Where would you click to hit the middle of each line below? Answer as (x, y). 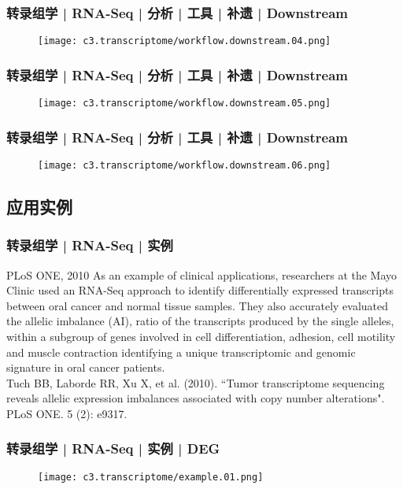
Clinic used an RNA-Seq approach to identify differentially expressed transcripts (200, 290)
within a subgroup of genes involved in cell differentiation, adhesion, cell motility (201, 336)
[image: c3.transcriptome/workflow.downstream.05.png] (185, 104)
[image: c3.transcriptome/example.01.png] (151, 477)
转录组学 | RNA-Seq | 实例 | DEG (113, 448)
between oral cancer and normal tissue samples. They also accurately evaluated (198, 305)
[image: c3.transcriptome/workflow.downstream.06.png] (185, 165)
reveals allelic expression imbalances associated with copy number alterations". (196, 398)
